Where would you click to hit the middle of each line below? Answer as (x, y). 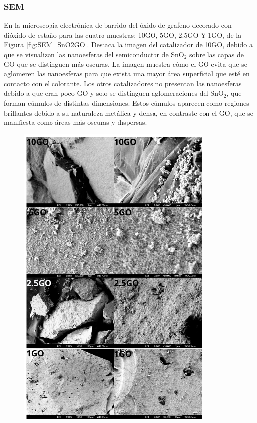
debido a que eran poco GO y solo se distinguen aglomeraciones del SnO (114, 93)
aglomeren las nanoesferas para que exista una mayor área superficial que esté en (127, 74)
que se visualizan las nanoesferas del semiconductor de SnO (94, 54)
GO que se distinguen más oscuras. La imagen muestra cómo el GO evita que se (126, 64)
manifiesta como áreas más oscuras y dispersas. (76, 122)
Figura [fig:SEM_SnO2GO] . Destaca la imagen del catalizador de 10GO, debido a (128, 44)
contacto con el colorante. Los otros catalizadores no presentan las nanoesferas (123, 83)
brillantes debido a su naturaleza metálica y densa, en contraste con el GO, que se (129, 112)
